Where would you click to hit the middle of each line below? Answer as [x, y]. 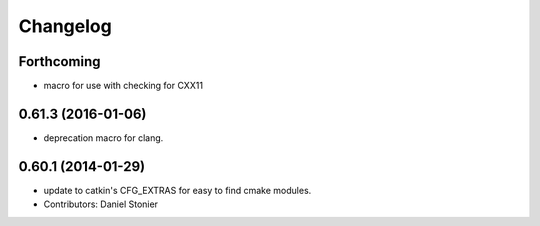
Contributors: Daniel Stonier [101, 204]
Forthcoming [59, 61]
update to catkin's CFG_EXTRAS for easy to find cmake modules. [177, 190]
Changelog [65, 26]
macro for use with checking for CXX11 [123, 86]
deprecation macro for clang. [103, 137]
